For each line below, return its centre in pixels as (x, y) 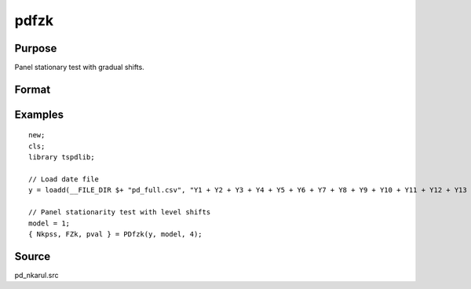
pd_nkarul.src (37, 275)
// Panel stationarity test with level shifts (120, 212)
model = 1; (49, 223)
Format (33, 89)
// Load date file (64, 179)
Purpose (36, 48)
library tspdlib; (62, 157)
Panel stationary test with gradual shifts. (79, 68)
